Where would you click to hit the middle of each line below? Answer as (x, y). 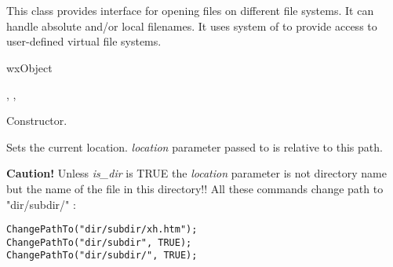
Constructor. (37, 121)
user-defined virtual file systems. (84, 41)
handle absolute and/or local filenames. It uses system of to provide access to (192, 26)
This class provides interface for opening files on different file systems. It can (190, 11)
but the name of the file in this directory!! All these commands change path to (195, 188)
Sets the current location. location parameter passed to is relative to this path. (195, 146)
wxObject (29, 67)
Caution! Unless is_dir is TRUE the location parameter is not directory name (196, 173)
